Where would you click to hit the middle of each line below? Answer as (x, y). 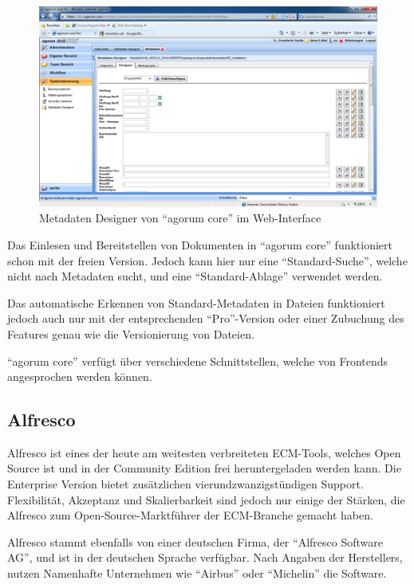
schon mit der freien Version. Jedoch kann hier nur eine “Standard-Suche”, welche (207, 260)
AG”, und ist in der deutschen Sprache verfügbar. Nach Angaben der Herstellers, (205, 557)
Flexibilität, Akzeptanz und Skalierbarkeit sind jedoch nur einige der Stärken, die (206, 499)
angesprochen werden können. (80, 376)
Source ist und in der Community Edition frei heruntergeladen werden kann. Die (204, 468)
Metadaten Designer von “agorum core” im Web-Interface (180, 218)
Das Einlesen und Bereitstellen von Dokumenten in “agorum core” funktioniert (200, 244)
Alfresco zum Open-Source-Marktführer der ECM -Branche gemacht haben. (190, 515)
